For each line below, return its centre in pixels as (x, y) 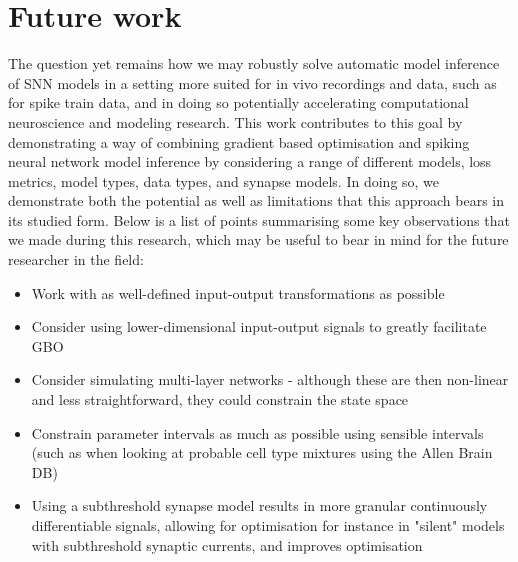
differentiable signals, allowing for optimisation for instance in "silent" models (268, 525)
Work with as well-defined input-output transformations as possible (238, 292)
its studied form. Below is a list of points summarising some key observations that (259, 219)
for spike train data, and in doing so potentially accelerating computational (238, 102)
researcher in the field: (76, 259)
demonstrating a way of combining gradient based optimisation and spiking (239, 141)
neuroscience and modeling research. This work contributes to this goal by (235, 121)
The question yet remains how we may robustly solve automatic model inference (254, 63)
